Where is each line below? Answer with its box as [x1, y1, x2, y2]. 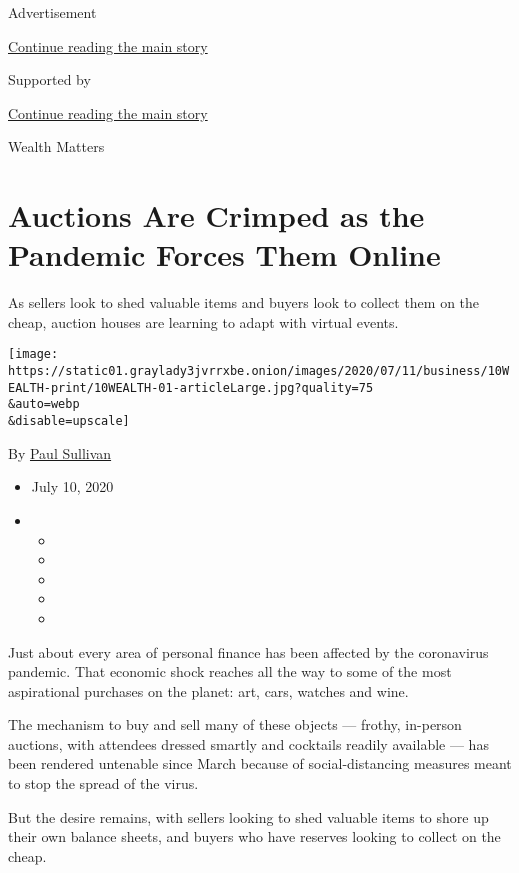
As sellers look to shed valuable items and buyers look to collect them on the [8, 292, 480, 313]
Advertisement [8, 2, 97, 22]
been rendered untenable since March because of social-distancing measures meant [8, 753, 512, 774]
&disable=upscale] [8, 414, 130, 429]
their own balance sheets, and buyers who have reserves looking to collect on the [8, 826, 501, 847]
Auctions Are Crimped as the [8, 195, 425, 236]
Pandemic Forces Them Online [8, 234, 441, 275]
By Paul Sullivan [8, 442, 112, 463]
